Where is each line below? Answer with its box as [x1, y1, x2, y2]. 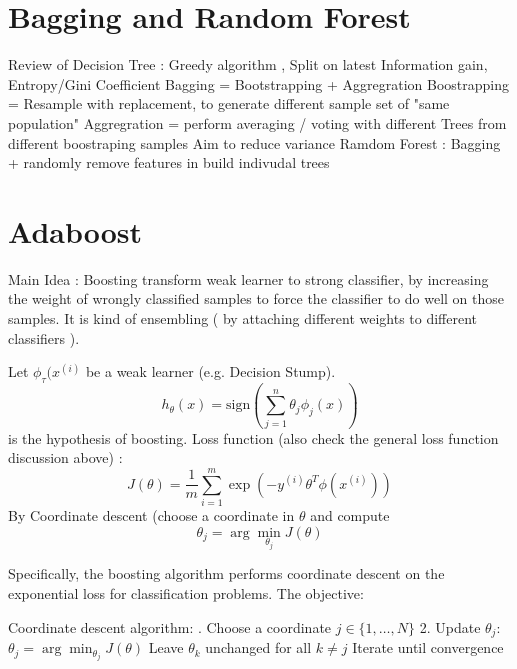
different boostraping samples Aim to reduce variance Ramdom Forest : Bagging [8, 132, 501, 153]
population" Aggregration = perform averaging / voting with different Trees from [8, 112, 507, 133]
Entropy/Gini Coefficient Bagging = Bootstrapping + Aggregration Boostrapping [8, 73, 510, 94]
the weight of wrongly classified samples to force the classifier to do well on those [8, 288, 505, 309]
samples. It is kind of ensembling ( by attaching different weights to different [8, 308, 478, 328]
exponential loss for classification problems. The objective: [8, 583, 364, 604]
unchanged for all [205, 637, 312, 658]
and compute [310, 505, 390, 526]
